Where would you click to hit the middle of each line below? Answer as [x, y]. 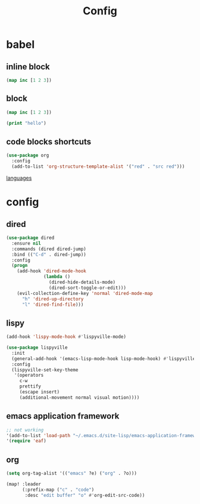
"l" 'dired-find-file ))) [53, 305]
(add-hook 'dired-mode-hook [51, 271]
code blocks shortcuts [49, 142]
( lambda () [57, 277]
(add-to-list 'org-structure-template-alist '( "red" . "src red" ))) [98, 167]
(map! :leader [24, 484]
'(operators [29, 375]
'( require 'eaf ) [26, 441]
